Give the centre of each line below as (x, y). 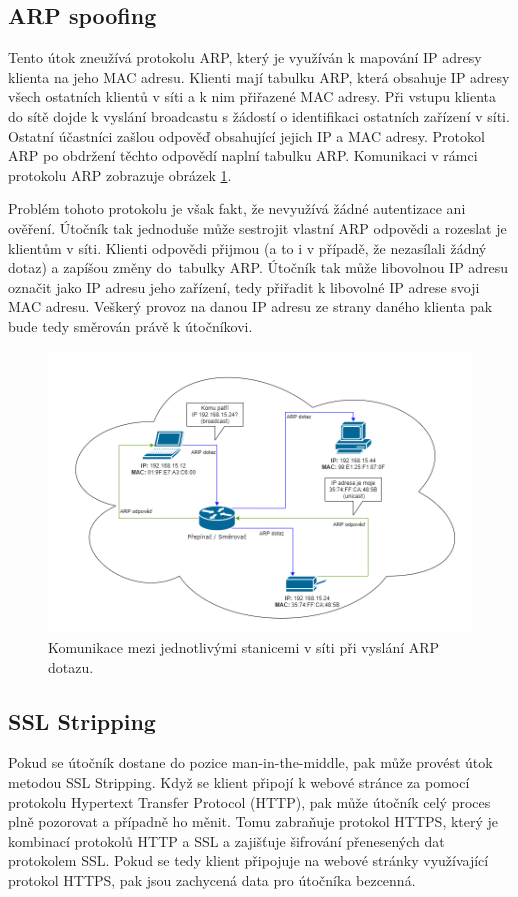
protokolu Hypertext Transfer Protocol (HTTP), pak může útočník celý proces (249, 801)
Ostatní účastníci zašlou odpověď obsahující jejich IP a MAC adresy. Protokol (246, 135)
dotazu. (71, 666)
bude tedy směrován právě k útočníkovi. (130, 325)
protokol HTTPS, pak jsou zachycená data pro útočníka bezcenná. (212, 880)
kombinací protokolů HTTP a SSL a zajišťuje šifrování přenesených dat (226, 840)
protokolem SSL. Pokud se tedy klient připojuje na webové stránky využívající (248, 860)
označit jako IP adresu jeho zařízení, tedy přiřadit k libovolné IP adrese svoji (244, 286)
